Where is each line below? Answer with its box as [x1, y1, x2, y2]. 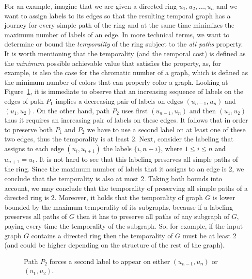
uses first [121, 105, 148, 115]
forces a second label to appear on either [49, 256, 170, 266]
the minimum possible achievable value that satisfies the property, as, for [4, 58, 221, 68]
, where [160, 143, 183, 153]
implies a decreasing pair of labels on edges [55, 95, 183, 106]
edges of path [4, 95, 44, 106]
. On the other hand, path [32, 105, 110, 115]
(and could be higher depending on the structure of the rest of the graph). [4, 240, 225, 250]
